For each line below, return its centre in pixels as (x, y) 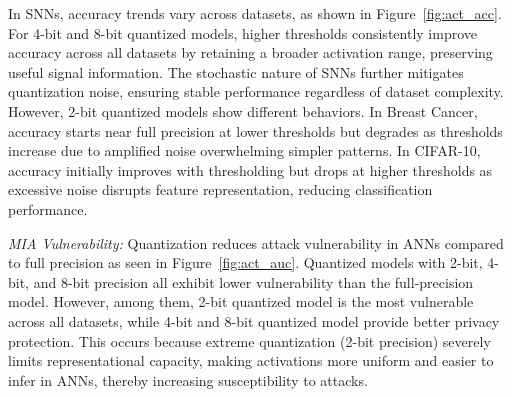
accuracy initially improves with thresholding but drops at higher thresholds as (250, 169)
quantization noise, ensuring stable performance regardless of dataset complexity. (256, 91)
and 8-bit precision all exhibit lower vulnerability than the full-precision (253, 281)
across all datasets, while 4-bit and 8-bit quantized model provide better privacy (254, 320)
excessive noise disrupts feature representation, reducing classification (220, 189)
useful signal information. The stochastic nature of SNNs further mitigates (236, 71)
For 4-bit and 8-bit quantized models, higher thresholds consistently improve (242, 32)
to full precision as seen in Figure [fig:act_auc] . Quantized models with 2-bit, (245, 262)
